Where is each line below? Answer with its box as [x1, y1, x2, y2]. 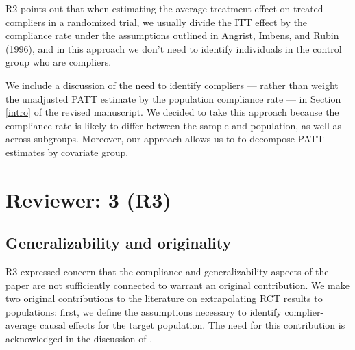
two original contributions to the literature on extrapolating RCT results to [5, 291, 323, 305]
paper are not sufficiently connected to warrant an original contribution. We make [5, 277, 350, 292]
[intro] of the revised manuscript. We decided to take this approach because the [5, 105, 339, 119]
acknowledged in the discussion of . [5, 332, 153, 346]
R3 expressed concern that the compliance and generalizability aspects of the [5, 264, 329, 279]
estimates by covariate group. [5, 145, 129, 159]
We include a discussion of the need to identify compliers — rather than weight [5, 77, 339, 92]
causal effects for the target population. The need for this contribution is [40, 318, 345, 332]
